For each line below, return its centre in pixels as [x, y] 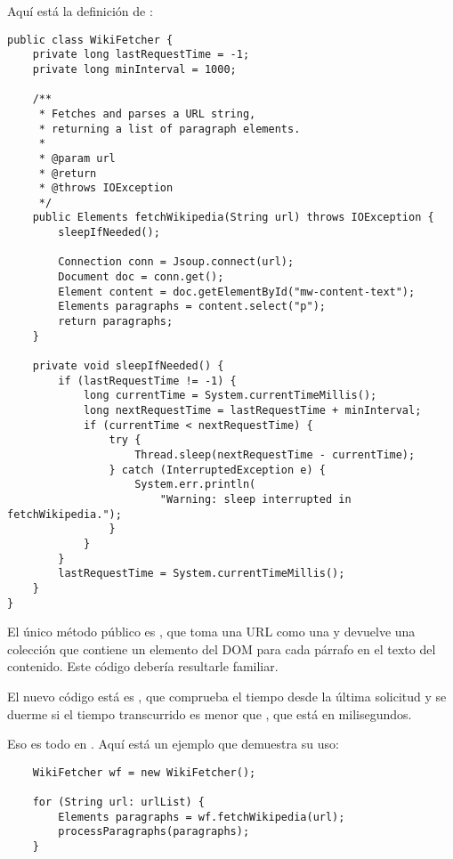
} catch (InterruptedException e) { [217, 470]
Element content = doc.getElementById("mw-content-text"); [237, 292]
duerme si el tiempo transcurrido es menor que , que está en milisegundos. [210, 713]
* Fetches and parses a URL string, [147, 113]
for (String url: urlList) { [118, 802]
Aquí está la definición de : [80, 11]
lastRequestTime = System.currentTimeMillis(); [202, 574]
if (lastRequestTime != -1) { [147, 381]
